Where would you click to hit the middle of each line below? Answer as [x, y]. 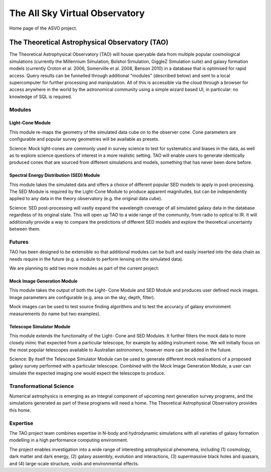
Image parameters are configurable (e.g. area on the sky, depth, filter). [82, 297]
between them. [25, 229]
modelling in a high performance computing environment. [69, 440]
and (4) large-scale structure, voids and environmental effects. [74, 463]
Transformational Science [42, 386]
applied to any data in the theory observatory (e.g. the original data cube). [86, 199]
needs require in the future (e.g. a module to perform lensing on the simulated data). [96, 259]
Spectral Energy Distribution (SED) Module [55, 175]
